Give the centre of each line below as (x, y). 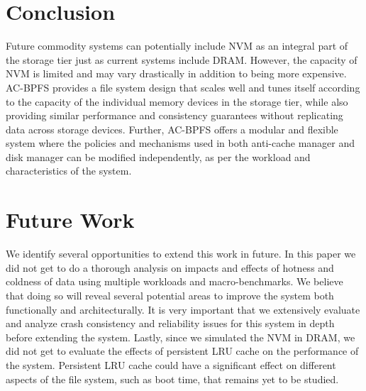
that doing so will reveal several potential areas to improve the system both (170, 295)
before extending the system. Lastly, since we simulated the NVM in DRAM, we (181, 337)
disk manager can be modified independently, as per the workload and (158, 156)
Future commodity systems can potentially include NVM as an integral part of (177, 46)
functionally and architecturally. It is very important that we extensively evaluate (183, 309)
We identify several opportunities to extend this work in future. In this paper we (181, 254)
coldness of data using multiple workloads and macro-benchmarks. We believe (174, 281)
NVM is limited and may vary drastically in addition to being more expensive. (176, 73)
